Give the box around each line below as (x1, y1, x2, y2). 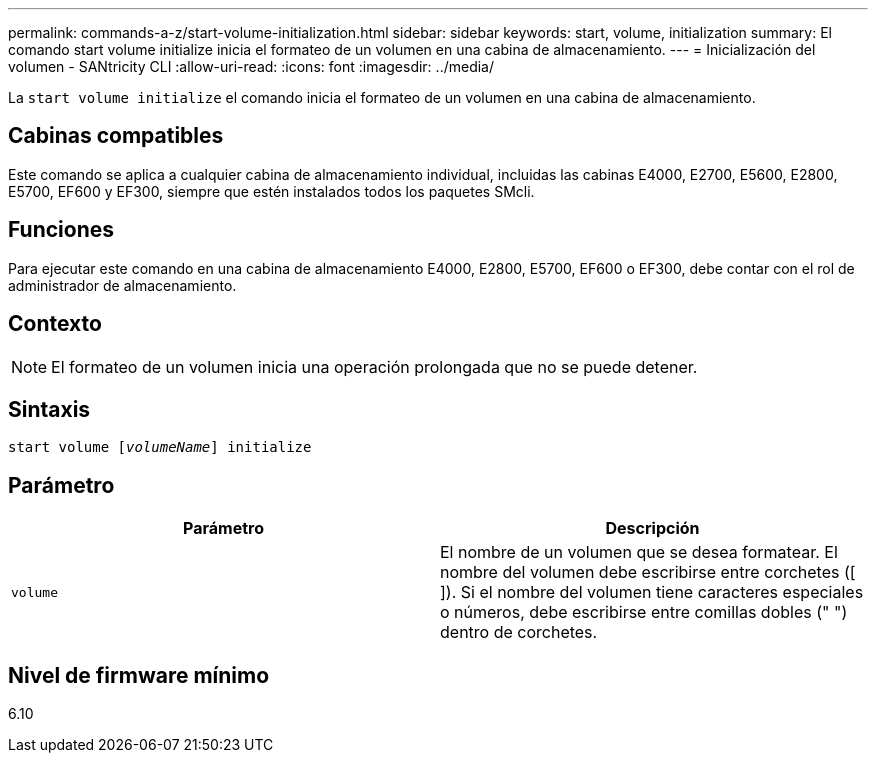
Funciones (8, 217, 115, 243)
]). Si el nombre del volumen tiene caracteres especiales (440, 582, 864, 603)
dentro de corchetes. (440, 622, 598, 643)
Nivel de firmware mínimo (8, 662, 270, 688)
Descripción (605, 518, 700, 539)
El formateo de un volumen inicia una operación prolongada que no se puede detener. (51, 356, 698, 377)
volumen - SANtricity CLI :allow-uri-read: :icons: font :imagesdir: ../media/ (8, 58, 495, 75)
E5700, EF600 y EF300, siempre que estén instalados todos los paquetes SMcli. (8, 182, 535, 200)
